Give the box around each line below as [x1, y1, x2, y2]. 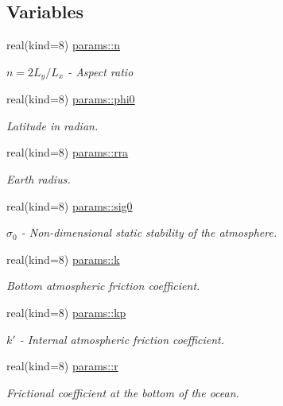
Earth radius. [6, 171, 71, 188]
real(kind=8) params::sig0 [6, 197, 133, 214]
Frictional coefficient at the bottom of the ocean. [6, 384, 239, 400]
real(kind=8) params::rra [6, 144, 129, 160]
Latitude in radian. [6, 117, 99, 133]
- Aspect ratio [68, 63, 134, 79]
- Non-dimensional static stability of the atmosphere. [21, 224, 277, 241]
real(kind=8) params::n [6, 37, 120, 53]
